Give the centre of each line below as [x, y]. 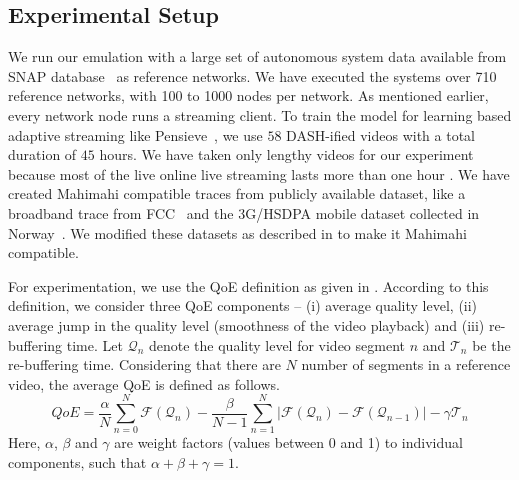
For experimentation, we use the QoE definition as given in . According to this [248, 285]
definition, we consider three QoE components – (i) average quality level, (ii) [243, 305]
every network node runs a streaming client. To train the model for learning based [260, 114]
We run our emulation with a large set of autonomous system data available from [257, 56]
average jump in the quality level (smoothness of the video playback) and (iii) [246, 324]
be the [491, 344]
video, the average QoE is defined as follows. [144, 383]
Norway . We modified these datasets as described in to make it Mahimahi [237, 232]
